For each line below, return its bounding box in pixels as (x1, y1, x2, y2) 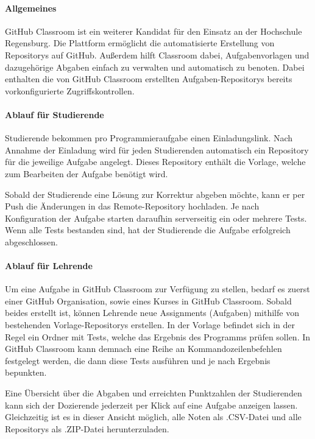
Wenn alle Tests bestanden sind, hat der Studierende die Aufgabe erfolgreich (5, 223, 291, 236)
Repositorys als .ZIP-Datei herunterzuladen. (5, 422, 169, 435)
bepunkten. (5, 366, 47, 379)
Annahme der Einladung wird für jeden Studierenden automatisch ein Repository (5, 143, 309, 156)
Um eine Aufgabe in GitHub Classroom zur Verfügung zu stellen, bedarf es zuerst (5, 283, 310, 295)
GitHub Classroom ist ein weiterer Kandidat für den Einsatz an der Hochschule (5, 24, 302, 37)
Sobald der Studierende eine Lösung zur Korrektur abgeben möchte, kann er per (5, 188, 305, 200)
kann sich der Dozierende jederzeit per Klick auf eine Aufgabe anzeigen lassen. (5, 398, 298, 411)
